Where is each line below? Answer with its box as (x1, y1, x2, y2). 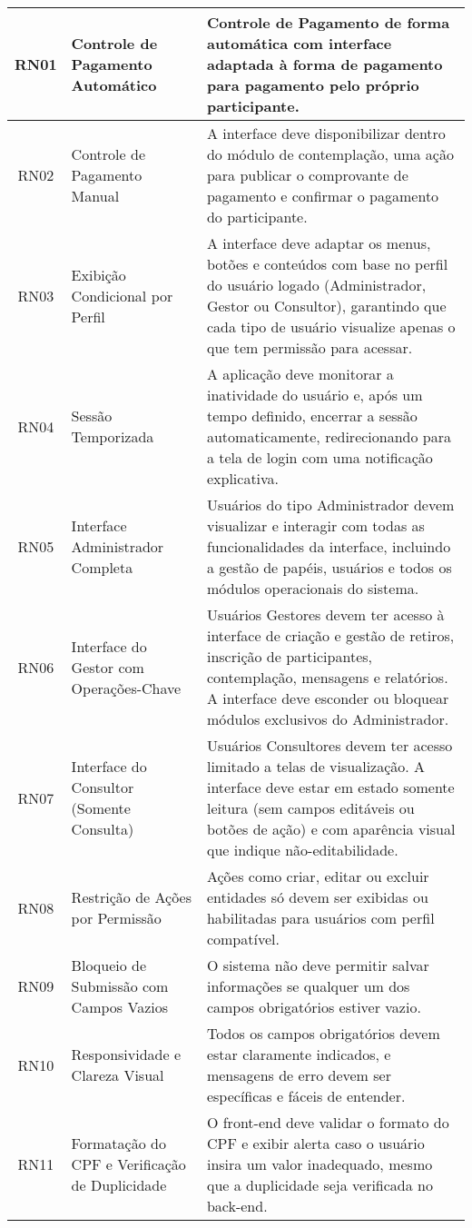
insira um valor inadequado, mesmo (206, 1154, 433, 1174)
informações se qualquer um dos (206, 975, 410, 996)
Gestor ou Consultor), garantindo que (206, 295, 447, 316)
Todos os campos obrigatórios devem (206, 1023, 440, 1044)
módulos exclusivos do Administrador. (206, 708, 449, 729)
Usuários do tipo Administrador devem (206, 494, 455, 515)
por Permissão (71, 907, 162, 928)
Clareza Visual (71, 1065, 164, 1085)
